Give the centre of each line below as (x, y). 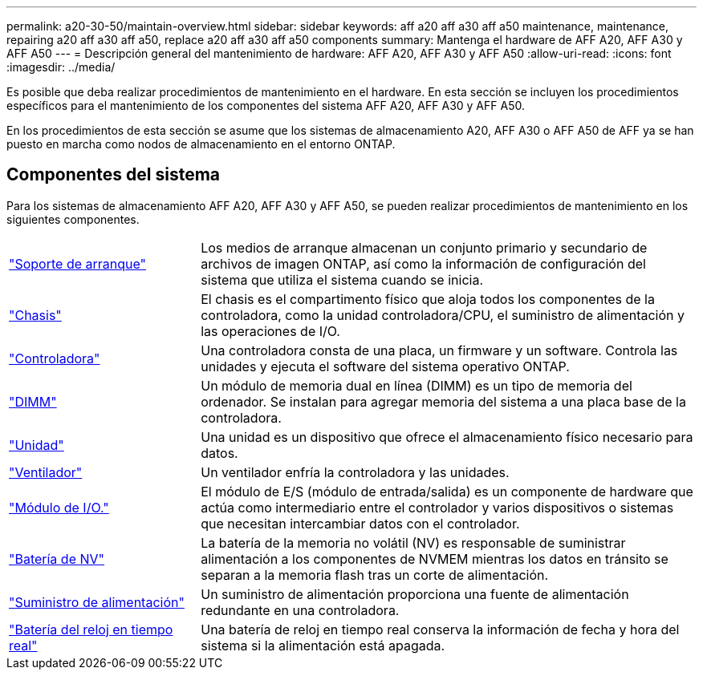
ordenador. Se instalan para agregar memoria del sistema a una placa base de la (443, 401)
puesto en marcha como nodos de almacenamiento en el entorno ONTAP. (201, 144)
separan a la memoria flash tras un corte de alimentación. (375, 575)
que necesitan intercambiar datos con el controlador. (360, 523)
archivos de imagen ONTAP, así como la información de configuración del (423, 263)
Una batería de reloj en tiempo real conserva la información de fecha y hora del (440, 629)
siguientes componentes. (73, 219)
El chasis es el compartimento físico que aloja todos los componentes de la (428, 299)
